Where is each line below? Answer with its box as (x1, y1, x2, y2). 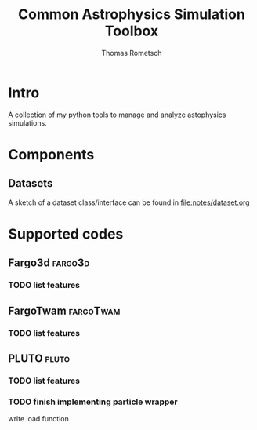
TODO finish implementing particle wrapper (8, 396, 178, 407)
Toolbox (104, 22, 159, 40)
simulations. (8, 118, 47, 127)
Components (8, 145, 95, 163)
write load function (8, 414, 69, 424)
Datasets (8, 177, 53, 190)
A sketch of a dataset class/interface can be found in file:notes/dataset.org (8, 198, 250, 207)
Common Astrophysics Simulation (18, 5, 245, 24)
